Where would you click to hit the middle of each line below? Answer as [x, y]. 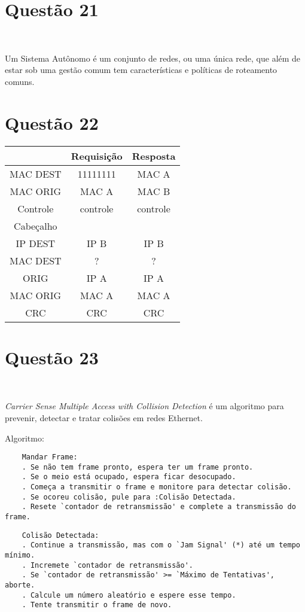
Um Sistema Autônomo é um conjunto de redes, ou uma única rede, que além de [153, 58]
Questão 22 [52, 122]
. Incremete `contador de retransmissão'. [107, 565]
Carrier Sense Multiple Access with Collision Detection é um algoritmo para [144, 406]
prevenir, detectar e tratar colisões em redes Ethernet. [104, 417]
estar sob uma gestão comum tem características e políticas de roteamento [141, 70]
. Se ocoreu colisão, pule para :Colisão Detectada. [129, 497]
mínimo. [20, 555]
